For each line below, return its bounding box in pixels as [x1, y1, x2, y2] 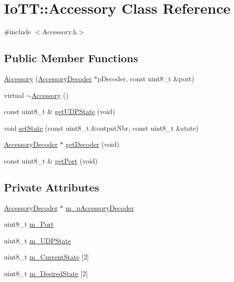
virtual [4, 90, 24, 100]
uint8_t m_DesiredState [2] [4, 268, 88, 279]
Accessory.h [42, 26, 77, 37]
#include [4, 26, 31, 37]
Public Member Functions [4, 50, 138, 66]
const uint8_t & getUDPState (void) [4, 106, 115, 117]
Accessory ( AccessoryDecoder [4, 73, 92, 83]
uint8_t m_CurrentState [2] [4, 252, 89, 262]
